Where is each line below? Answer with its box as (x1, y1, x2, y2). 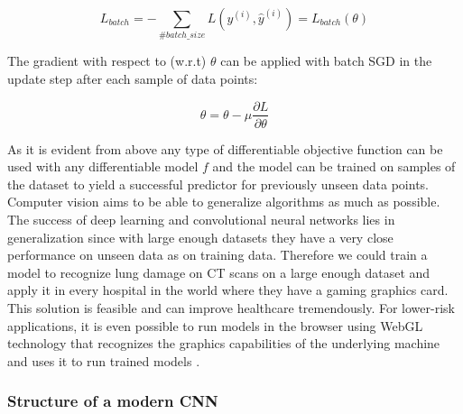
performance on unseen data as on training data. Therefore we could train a (7, 245, 428, 264)
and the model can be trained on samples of (212, 157, 456, 176)
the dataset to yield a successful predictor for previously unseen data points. (7, 174, 429, 193)
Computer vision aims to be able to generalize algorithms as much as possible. (7, 192, 440, 211)
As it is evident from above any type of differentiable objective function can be (7, 139, 443, 158)
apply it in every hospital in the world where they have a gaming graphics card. (7, 281, 449, 299)
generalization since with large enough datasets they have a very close (7, 227, 394, 246)
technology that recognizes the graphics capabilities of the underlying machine (7, 334, 440, 353)
